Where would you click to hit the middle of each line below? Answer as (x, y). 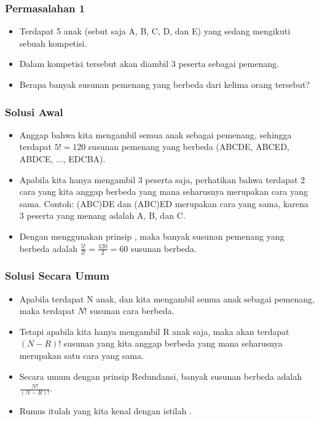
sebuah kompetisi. (53, 43)
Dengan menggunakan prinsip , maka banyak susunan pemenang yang (152, 236)
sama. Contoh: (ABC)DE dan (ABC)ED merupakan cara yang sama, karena (164, 203)
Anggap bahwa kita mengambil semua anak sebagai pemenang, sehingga (156, 134)
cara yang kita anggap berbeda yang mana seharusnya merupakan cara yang (163, 191)
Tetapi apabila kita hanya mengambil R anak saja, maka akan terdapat (154, 331)
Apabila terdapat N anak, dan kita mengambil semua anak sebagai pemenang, (167, 298)
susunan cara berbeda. (132, 311)
